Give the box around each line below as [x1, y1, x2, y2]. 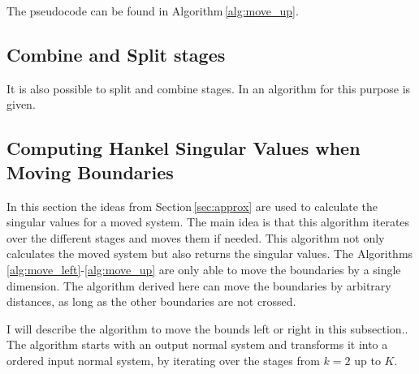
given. [6, 96, 36, 113]
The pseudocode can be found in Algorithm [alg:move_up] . [6, 2, 299, 19]
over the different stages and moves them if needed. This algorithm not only [6, 229, 385, 246]
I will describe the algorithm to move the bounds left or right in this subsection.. [6, 320, 408, 337]
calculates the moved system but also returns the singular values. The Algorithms [6, 245, 413, 262]
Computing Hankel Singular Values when [6, 135, 361, 161]
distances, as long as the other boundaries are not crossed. [6, 293, 296, 310]
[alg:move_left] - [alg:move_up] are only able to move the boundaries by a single [6, 260, 401, 277]
